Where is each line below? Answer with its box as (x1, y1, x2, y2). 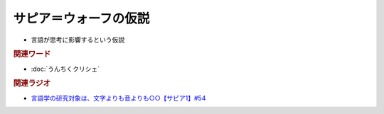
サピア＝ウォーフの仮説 (13, 11, 150, 26)
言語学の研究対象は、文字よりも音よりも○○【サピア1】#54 (31, 93, 206, 102)
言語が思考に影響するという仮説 (31, 35, 124, 44)
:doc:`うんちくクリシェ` (31, 64, 100, 73)
